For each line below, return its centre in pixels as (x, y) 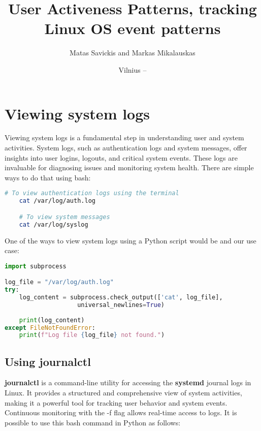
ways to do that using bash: (48, 177)
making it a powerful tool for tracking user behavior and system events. (116, 402)
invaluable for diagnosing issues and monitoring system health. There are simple (129, 167)
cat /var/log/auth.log (57, 201)
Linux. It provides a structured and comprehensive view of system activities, (123, 393)
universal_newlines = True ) (121, 305)
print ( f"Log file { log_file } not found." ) (92, 335)
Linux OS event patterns (133, 28)
